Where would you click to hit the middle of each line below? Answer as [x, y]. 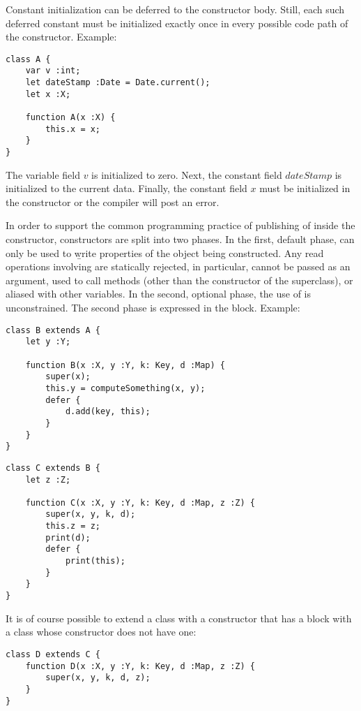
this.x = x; [73, 129]
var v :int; [53, 71]
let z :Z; [48, 479]
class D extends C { [53, 654]
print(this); [95, 561]
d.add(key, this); [108, 412]
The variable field [43, 174]
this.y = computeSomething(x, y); [125, 388]
